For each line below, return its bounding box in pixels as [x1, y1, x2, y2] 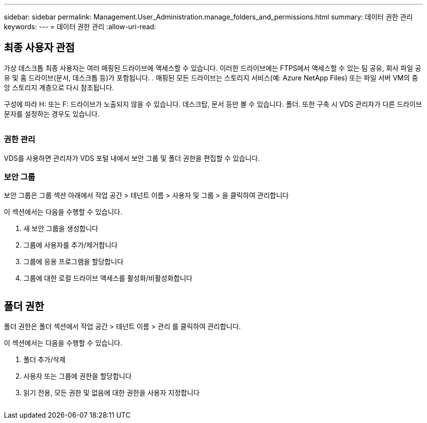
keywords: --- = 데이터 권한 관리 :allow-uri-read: [4, 22, 156, 31]
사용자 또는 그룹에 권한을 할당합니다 [23, 372, 132, 381]
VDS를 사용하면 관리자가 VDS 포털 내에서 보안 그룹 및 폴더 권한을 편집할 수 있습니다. [4, 154, 260, 162]
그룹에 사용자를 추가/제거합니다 [23, 241, 118, 250]
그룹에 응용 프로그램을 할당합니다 [23, 257, 124, 266]
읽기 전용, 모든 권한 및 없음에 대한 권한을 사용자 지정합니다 [23, 388, 200, 397]
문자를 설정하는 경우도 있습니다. [4, 109, 100, 118]
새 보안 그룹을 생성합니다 [23, 224, 98, 233]
